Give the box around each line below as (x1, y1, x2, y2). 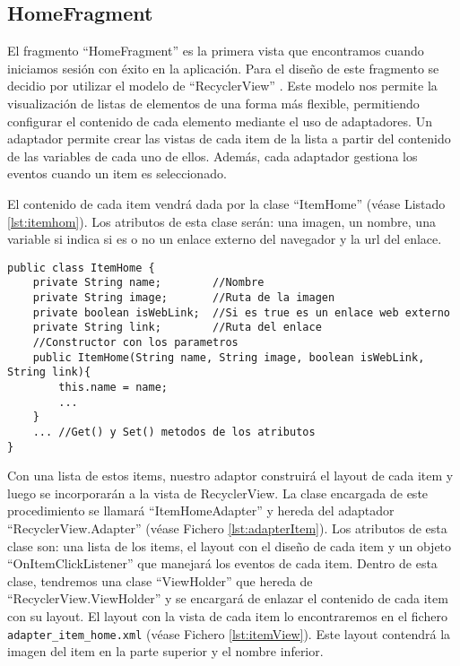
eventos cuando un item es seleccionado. (7, 164, 227, 183)
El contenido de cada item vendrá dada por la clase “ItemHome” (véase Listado (7, 194, 446, 212)
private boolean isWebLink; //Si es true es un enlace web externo (32, 306, 450, 319)
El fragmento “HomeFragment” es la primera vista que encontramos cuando (7, 41, 424, 60)
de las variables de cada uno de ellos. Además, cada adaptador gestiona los (7, 146, 418, 165)
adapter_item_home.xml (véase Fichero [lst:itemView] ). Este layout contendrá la (7, 624, 451, 643)
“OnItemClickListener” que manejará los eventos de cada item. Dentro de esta (7, 554, 438, 573)
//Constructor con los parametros (32, 336, 239, 350)
